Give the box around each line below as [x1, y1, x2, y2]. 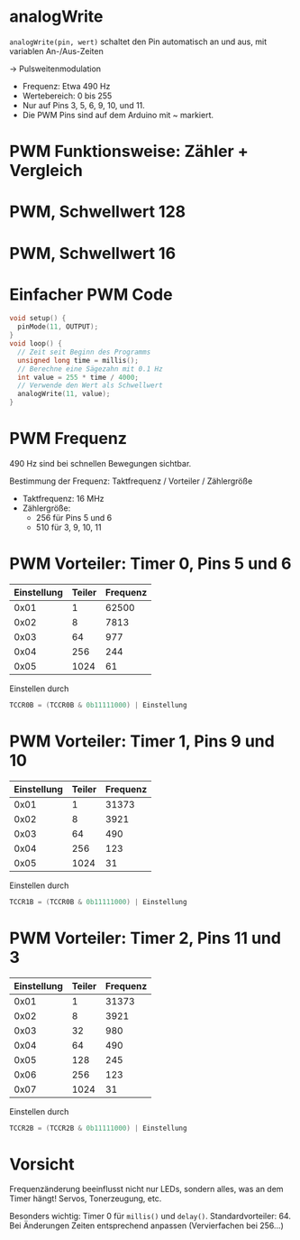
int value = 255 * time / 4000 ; [17, 373, 140, 382]
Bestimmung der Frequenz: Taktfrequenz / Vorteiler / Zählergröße [9, 476, 253, 486]
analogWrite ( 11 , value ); [17, 390, 111, 399]
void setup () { [9, 314, 67, 323]
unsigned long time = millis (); [17, 356, 140, 365]
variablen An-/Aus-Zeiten [9, 45, 104, 56]
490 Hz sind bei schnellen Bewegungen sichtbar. [9, 458, 192, 468]
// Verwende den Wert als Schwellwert [17, 381, 164, 390]
